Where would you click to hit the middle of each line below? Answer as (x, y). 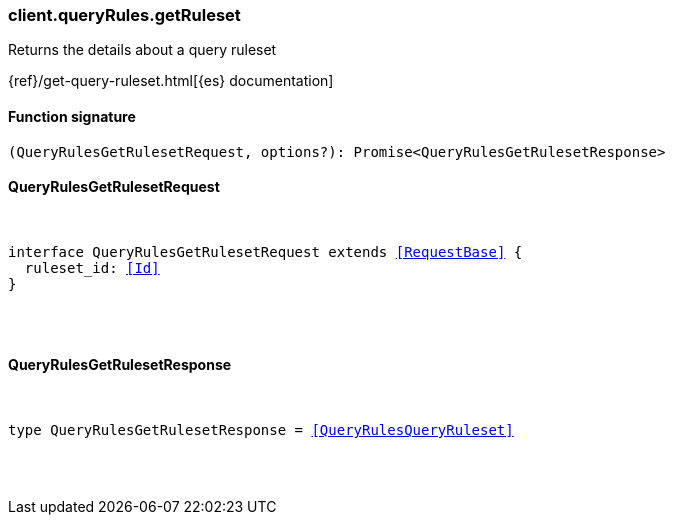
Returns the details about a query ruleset (142, 50)
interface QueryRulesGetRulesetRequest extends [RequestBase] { (265, 251)
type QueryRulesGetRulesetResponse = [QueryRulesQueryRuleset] (261, 430)
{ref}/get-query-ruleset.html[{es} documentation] (171, 81)
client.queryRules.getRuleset (124, 15)
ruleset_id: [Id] (92, 267)
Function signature (72, 116)
